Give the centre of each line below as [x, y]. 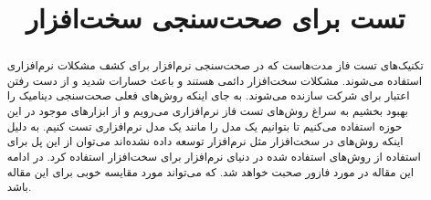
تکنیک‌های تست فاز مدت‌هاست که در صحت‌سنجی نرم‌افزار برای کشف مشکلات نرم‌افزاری [215, 65]
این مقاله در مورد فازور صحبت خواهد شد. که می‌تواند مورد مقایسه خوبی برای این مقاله [210, 171]
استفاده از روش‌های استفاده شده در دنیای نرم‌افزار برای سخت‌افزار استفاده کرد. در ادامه [214, 157]
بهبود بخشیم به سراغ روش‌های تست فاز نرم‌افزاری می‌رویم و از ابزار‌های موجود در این [207, 111]
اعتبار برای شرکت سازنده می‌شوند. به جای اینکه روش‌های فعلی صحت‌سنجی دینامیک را [208, 95]
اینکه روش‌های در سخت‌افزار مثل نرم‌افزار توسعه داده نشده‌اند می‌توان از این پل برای [205, 141]
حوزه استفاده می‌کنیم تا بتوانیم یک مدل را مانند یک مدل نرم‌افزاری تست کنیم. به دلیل [205, 126]
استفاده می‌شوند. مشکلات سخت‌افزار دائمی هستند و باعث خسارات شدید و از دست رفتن [215, 80]
